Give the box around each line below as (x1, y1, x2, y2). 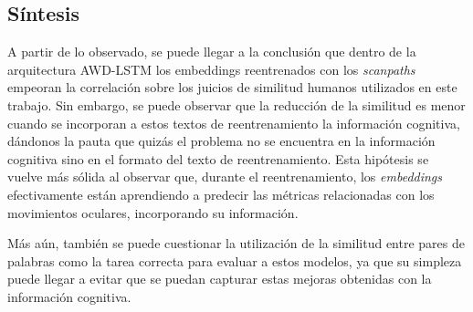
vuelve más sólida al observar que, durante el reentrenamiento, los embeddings (7, 167, 443, 186)
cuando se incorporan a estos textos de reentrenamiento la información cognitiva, (7, 113, 460, 132)
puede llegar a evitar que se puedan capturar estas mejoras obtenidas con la (7, 269, 432, 288)
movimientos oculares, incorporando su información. (7, 203, 299, 222)
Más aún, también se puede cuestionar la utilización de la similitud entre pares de (7, 234, 465, 253)
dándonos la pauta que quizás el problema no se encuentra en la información (7, 131, 436, 151)
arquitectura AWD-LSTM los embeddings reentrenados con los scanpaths (7, 59, 415, 78)
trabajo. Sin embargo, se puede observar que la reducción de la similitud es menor (7, 95, 466, 114)
